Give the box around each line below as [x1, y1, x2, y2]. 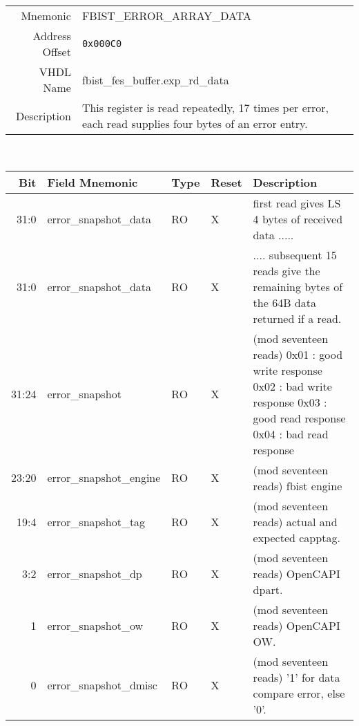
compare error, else [253, 685, 345, 701]
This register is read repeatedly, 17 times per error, [81, 100, 329, 115]
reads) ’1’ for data [253, 669, 340, 685]
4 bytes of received [253, 210, 343, 227]
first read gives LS [253, 194, 341, 211]
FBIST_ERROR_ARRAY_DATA [81, 8, 252, 24]
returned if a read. [253, 310, 342, 326]
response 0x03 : [253, 393, 327, 410]
